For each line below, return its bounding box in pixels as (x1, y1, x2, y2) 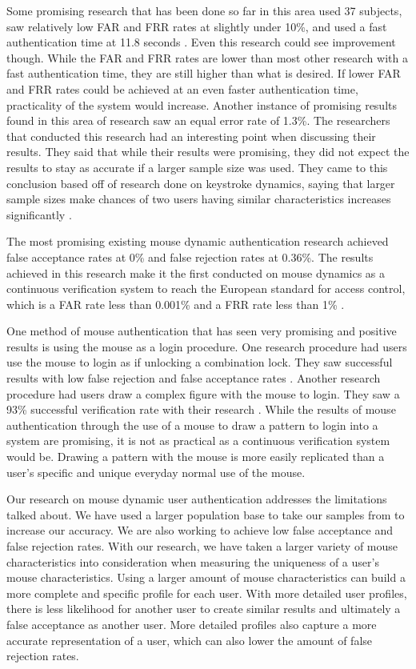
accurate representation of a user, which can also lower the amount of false (6, 631, 373, 648)
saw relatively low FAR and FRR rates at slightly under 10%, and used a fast (6, 18, 387, 34)
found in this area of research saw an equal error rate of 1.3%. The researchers (6, 112, 390, 129)
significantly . (6, 206, 72, 222)
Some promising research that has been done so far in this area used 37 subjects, (6, 2, 402, 18)
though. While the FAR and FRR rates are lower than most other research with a (6, 49, 408, 66)
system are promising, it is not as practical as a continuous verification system (6, 432, 390, 449)
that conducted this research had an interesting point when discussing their (6, 127, 376, 144)
